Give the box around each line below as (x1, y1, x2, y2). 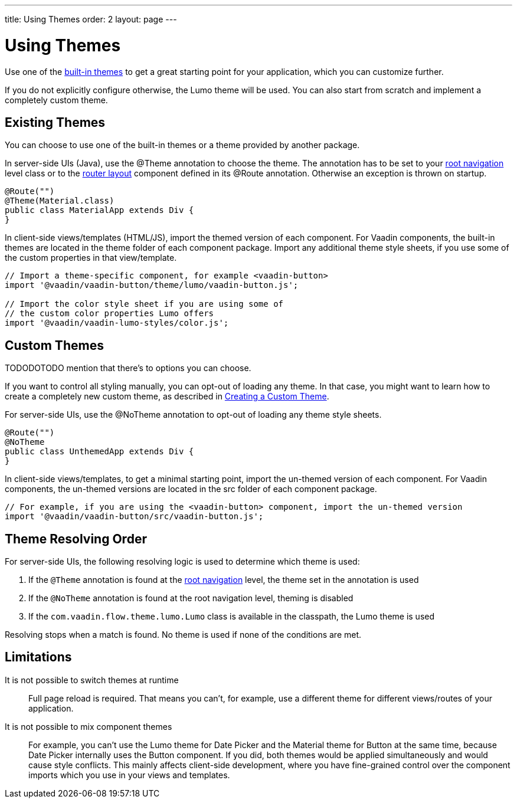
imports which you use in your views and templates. (28, 769, 230, 780)
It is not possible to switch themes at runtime (5, 674, 179, 685)
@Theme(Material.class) (5, 196, 114, 206)
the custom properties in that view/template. (5, 253, 177, 263)
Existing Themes (5, 114, 106, 130)
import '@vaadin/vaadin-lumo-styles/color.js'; (5, 318, 229, 328)
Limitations (5, 650, 72, 665)
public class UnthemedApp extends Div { (5, 447, 194, 457)
